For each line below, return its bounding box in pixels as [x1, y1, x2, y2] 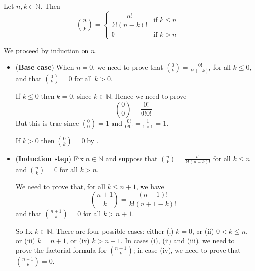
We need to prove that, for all [15, 181, 105, 191]
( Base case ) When [15, 61, 74, 72]
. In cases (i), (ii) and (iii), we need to [120, 235, 235, 245]
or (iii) [15, 235, 35, 245]
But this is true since [15, 117, 79, 128]
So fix [15, 225, 33, 236]
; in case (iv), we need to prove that [133, 244, 241, 255]
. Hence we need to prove [111, 91, 187, 101]
